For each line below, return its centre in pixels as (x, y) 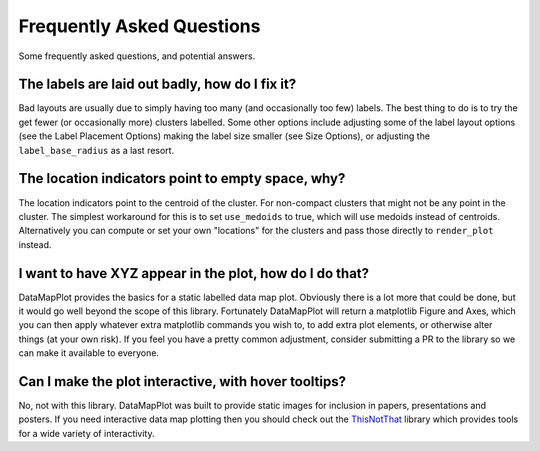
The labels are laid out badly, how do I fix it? (157, 84)
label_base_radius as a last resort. (96, 150)
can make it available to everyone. (89, 353)
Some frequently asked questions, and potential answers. (137, 56)
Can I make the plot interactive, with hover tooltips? (182, 381)
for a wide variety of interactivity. (86, 433)
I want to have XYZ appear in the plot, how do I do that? (194, 273)
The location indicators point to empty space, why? (182, 178)
